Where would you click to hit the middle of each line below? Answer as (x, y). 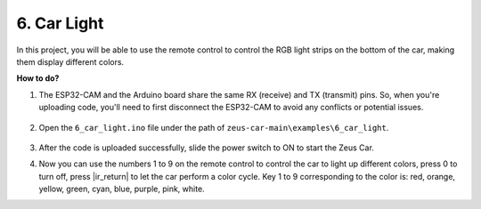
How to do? (38, 78)
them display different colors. (70, 61)
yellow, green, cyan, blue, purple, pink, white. (122, 189)
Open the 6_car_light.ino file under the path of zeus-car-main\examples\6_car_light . (214, 127)
